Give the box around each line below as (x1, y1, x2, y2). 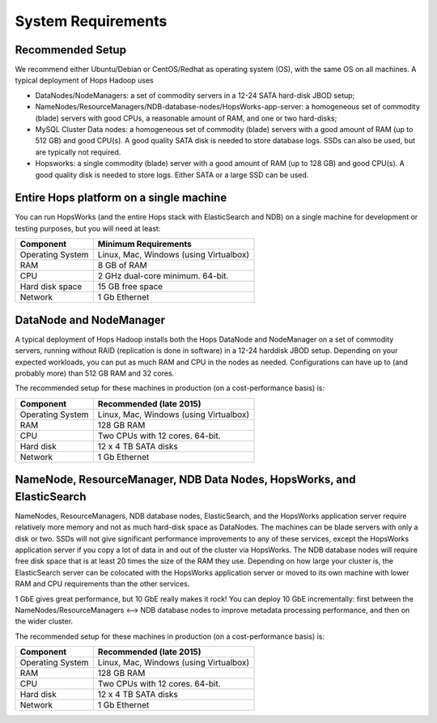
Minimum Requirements (97, 239, 192, 250)
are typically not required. (35, 147, 121, 157)
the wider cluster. (15, 616, 73, 627)
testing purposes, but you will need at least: (15, 223, 161, 233)
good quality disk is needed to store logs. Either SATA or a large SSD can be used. (35, 170, 309, 180)
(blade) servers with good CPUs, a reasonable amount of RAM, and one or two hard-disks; (35, 113, 337, 123)
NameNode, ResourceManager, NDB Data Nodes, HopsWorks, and (15, 473, 356, 487)
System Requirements (15, 12, 168, 30)
